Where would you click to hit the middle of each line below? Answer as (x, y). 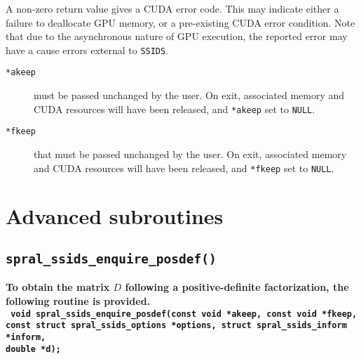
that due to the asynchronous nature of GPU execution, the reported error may (177, 36)
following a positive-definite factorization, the (237, 287)
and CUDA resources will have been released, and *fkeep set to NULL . (184, 168)
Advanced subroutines (115, 216)
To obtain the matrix (58, 287)
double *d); (33, 349)
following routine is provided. (78, 301)
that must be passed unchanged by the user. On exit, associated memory (190, 154)
